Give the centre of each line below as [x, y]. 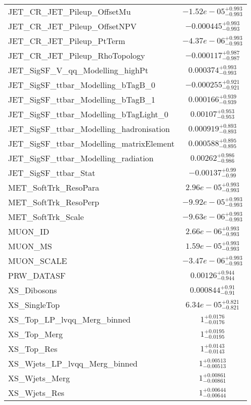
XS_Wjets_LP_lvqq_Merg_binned [73, 363]
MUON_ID [29, 231]
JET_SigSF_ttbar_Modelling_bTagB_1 [82, 99]
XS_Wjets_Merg [39, 378]
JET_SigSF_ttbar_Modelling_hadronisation [89, 129]
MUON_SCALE [38, 261]
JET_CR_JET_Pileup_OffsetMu [70, 11]
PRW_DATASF [37, 275]
